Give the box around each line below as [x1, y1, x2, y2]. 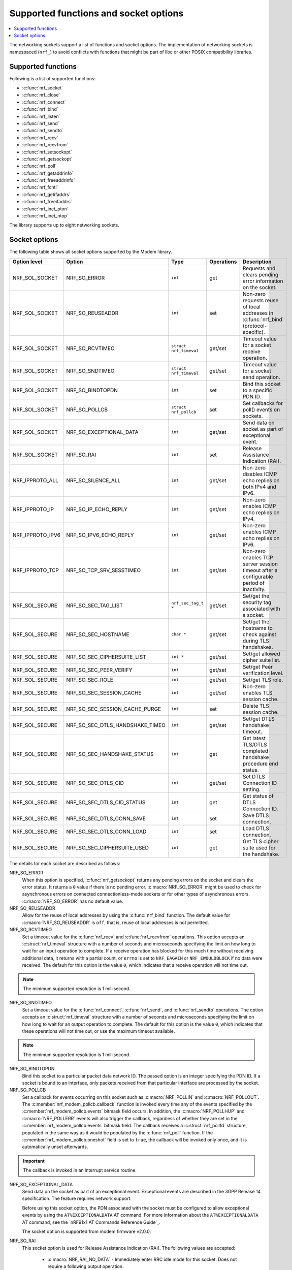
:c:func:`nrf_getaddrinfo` [22, 170, 74, 176]
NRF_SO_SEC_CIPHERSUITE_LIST [66, 653, 147, 660]
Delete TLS [242, 702, 269, 709]
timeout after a [242, 566, 278, 574]
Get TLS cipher [242, 838, 279, 845]
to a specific [242, 387, 272, 394]
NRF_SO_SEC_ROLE [66, 676, 114, 683]
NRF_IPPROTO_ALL [12, 477, 58, 484]
